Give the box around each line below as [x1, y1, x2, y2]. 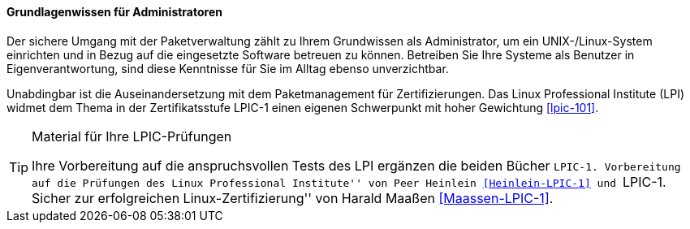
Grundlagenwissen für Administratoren [6, 5, 222, 19]
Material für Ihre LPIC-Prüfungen [32, 127, 232, 145]
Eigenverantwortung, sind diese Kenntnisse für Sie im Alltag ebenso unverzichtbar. [6, 61, 449, 76]
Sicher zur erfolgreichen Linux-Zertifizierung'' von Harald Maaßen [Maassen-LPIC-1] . [32, 189, 554, 206]
